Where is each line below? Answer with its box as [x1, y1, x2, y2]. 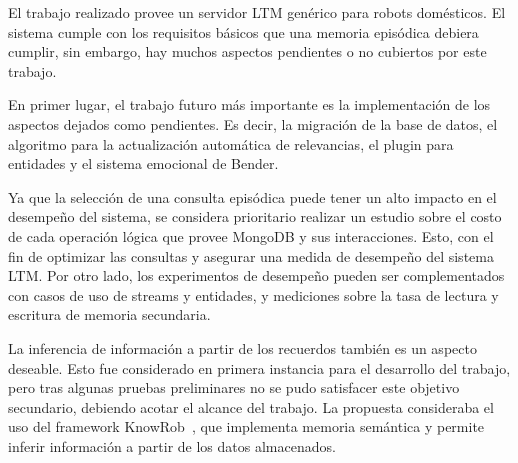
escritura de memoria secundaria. [8, 304, 211, 325]
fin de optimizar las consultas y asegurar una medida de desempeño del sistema [8, 245, 494, 266]
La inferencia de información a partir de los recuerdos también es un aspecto [8, 337, 477, 358]
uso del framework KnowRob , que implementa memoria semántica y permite [8, 416, 485, 437]
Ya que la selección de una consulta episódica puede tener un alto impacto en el [8, 186, 497, 207]
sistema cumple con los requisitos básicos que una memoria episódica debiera [8, 21, 479, 42]
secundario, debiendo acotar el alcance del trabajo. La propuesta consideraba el [8, 396, 494, 417]
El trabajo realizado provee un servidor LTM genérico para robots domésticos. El [8, 2, 506, 22]
